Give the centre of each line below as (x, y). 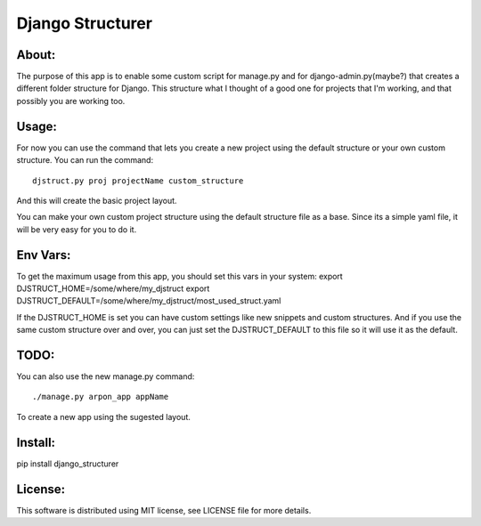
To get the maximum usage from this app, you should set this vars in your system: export (179, 276)
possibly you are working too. (71, 101)
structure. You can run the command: (85, 160)
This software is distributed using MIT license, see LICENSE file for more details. (164, 510)
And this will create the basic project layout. (97, 200)
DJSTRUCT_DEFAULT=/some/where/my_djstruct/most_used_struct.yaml (149, 301)
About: (36, 55)
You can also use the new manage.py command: (106, 376)
